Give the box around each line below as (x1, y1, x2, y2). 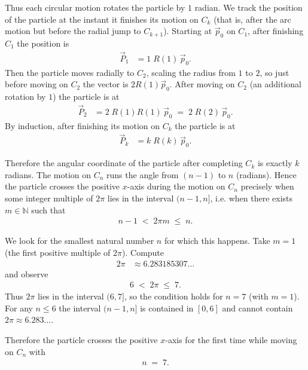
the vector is (83, 78, 129, 90)
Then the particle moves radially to (5, 66, 135, 78)
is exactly (257, 157, 292, 169)
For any (5, 301, 33, 314)
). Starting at (163, 25, 212, 37)
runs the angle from (106, 168, 179, 181)
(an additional (249, 78, 301, 90)
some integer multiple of (5, 192, 93, 204)
